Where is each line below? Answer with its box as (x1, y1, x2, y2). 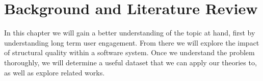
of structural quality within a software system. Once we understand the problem (4, 47, 255, 58)
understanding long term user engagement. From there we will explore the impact (4, 37, 259, 48)
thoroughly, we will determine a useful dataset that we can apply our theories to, (4, 57, 257, 67)
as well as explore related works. (4, 67, 105, 77)
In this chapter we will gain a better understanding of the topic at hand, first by (4, 27, 255, 38)
